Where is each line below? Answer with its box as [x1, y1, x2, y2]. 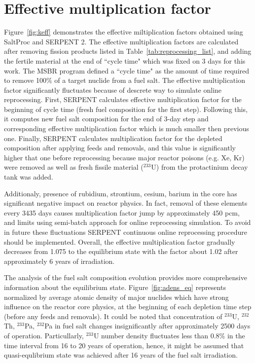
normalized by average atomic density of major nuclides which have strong [4, 291, 229, 302]
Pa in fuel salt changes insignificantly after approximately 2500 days [44, 321, 251, 331]
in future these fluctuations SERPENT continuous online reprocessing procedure [4, 227, 247, 237]
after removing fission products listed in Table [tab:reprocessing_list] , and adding [4, 46, 252, 56]
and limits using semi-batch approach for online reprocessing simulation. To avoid [4, 217, 251, 227]
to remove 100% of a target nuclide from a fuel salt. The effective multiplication [4, 75, 245, 85]
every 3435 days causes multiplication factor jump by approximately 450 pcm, [4, 207, 240, 218]
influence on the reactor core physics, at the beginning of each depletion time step [4, 301, 252, 312]
